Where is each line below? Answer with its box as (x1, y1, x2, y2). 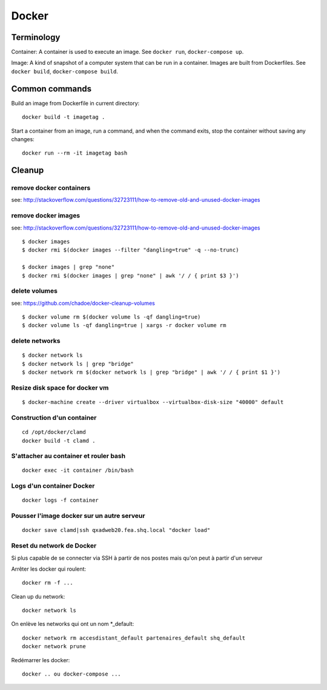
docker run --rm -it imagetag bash (22, 150, 128, 157)
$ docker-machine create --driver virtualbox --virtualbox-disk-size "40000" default (22, 399, 284, 406)
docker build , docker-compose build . (11, 67, 118, 75)
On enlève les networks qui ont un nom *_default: (11, 620, 134, 628)
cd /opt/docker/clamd (22, 429, 86, 436)
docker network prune (22, 643, 86, 650)
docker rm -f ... (22, 579, 73, 586)
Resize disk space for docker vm (11, 383, 109, 392)
